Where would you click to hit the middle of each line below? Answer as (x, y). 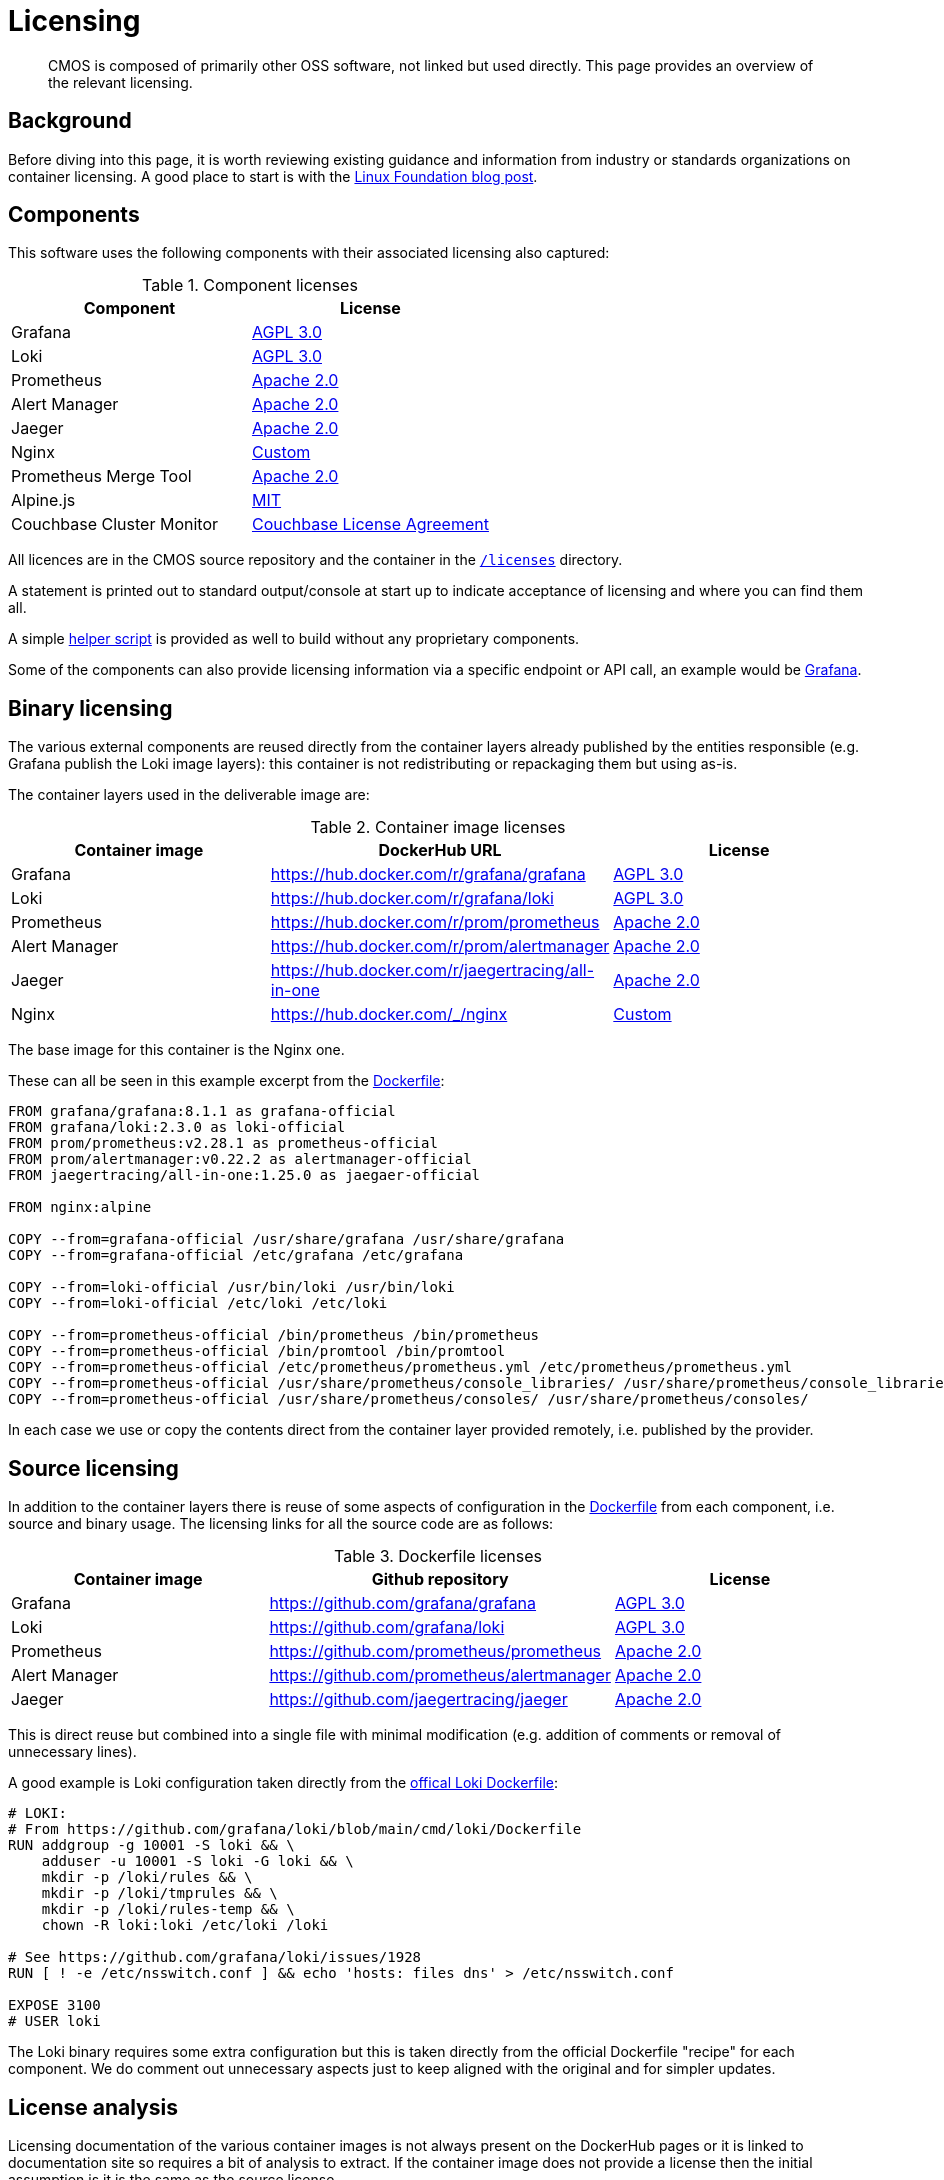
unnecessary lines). (72, 1752)
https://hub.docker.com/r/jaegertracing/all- (432, 970)
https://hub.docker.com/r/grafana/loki (412, 898)
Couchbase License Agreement (370, 524)
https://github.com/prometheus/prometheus (435, 1651)
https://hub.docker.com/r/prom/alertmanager (440, 946)
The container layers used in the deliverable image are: (189, 795)
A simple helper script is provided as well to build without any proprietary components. (294, 639)
